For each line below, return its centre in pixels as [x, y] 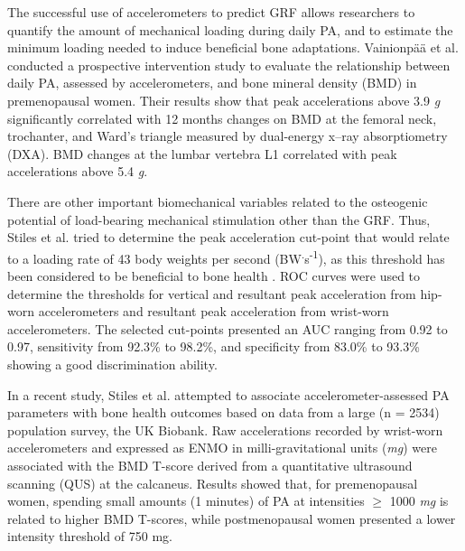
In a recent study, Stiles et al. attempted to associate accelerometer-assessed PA [228, 394]
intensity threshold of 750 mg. [90, 536]
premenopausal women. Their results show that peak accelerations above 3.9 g [224, 100]
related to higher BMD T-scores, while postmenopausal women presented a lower [232, 518]
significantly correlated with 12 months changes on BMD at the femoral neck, [222, 118]
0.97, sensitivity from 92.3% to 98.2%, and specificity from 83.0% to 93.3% [214, 346]
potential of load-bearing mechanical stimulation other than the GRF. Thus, [219, 219]
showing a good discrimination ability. [112, 364]
